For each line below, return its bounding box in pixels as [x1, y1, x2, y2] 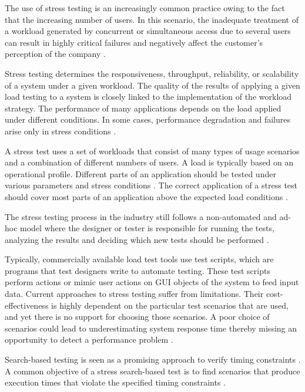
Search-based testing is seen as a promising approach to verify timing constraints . [5, 353, 301, 366]
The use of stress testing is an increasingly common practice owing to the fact [5, 2, 285, 13]
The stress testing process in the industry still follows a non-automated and [5, 210, 277, 222]
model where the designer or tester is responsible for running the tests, [20, 222, 274, 234]
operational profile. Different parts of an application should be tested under [5, 167, 276, 180]
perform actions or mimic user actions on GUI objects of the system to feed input [5, 276, 299, 288]
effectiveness [5, 299, 49, 311]
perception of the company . [5, 48, 106, 60]
